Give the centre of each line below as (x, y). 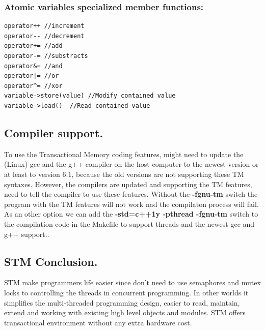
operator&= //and (33, 66)
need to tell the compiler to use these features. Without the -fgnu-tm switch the (131, 194)
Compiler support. (54, 132)
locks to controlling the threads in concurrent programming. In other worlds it (126, 292)
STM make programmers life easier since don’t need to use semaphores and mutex (132, 282)
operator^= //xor (33, 86)
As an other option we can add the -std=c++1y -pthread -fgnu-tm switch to (131, 214)
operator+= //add (33, 46)
